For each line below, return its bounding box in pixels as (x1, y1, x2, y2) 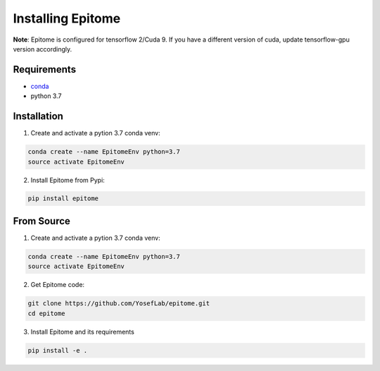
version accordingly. (13, 44, 72, 53)
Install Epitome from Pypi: (30, 176, 105, 184)
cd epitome (27, 309, 65, 317)
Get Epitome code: (30, 281, 84, 289)
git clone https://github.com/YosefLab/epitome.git (27, 300, 210, 308)
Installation (13, 110, 63, 123)
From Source (13, 215, 70, 227)
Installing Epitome (13, 11, 121, 26)
